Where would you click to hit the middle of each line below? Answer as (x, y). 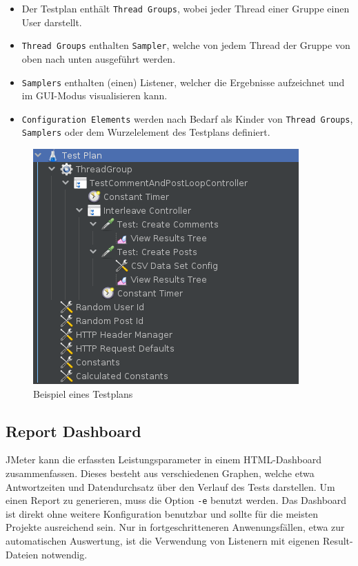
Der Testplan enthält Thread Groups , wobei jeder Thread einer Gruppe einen (186, 8)
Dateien (22, 554)
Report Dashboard (73, 431)
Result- (338, 541)
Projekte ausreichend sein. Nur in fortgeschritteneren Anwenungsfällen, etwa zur (175, 527)
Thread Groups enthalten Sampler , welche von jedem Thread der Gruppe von (186, 45)
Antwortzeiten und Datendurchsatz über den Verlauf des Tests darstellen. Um (170, 486)
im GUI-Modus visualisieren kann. (95, 95)
